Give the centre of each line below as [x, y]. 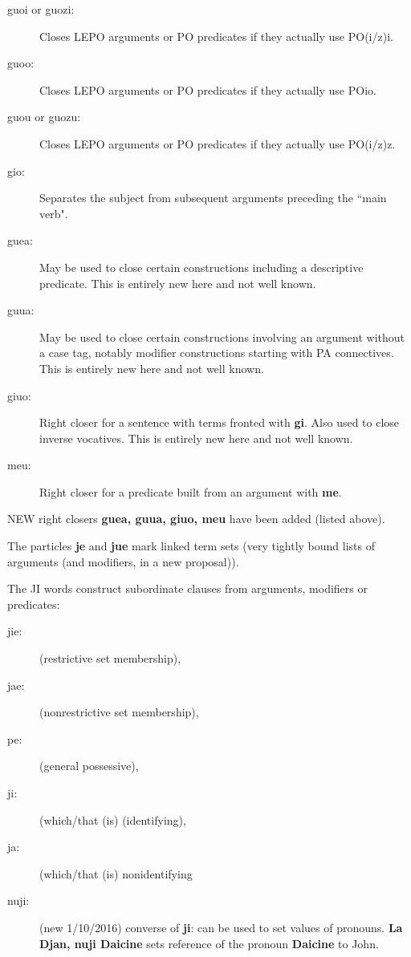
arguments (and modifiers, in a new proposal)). [123, 561]
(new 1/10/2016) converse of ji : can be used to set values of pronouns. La [221, 927]
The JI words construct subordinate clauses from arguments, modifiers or [187, 588]
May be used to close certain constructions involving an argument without [222, 337]
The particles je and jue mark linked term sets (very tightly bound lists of [191, 546]
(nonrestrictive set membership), [119, 712]
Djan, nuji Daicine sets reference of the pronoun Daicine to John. [209, 943]
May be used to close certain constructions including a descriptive [201, 267]
